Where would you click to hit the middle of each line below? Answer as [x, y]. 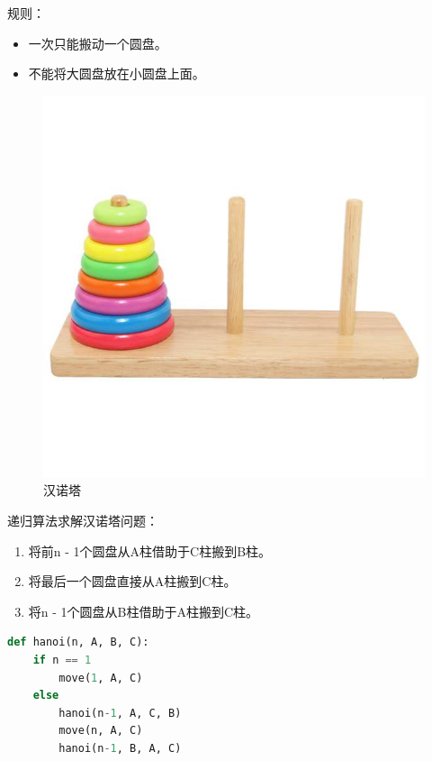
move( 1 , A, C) [101, 678]
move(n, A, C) [101, 731]
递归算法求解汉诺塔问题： [83, 520]
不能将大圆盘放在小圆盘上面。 [117, 73]
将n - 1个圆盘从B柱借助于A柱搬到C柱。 [144, 611]
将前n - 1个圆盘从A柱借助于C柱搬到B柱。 [150, 550]
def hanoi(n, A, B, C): [78, 642]
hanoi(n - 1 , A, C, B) [120, 713]
